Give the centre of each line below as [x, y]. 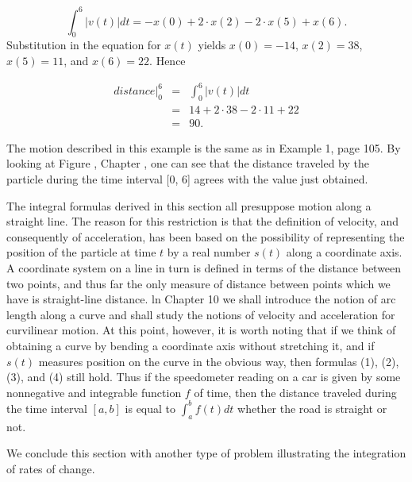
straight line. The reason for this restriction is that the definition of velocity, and [203, 221]
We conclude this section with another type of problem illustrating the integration [206, 453]
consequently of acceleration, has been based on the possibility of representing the [206, 236]
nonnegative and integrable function [94, 392]
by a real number [209, 252]
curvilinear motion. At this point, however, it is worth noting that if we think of [201, 330]
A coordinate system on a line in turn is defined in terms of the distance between [204, 268]
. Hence [167, 60]
